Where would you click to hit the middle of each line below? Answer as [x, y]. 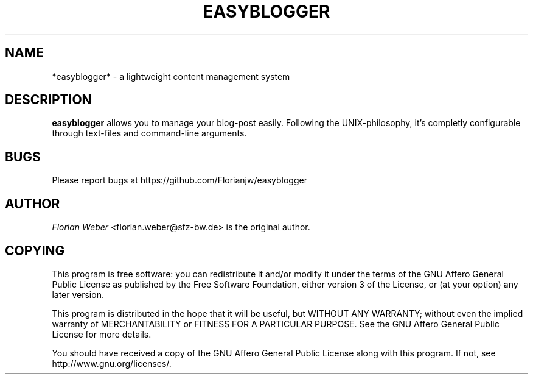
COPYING [35, 250]
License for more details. [102, 334]
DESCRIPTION [48, 100]
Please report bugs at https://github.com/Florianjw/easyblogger [179, 180]
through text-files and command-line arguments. [149, 133]
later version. [78, 294]
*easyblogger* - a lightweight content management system [171, 76]
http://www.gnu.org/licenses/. [112, 363]
